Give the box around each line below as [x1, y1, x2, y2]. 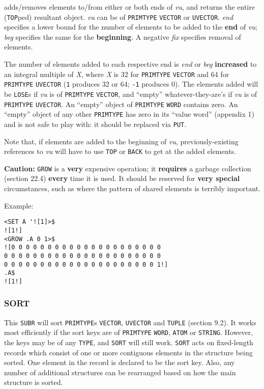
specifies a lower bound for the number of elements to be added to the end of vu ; [4, 21, 257, 32]
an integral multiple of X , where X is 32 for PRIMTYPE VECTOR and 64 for [4, 68, 229, 79]
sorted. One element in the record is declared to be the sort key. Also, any [4, 357, 235, 368]
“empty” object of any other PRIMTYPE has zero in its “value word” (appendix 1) [4, 109, 254, 119]
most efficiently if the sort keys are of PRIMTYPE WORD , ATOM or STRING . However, [4, 327, 253, 338]
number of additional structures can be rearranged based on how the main [4, 367, 236, 377]
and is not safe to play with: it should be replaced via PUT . [4, 118, 187, 129]
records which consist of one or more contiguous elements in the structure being [4, 347, 253, 357]
